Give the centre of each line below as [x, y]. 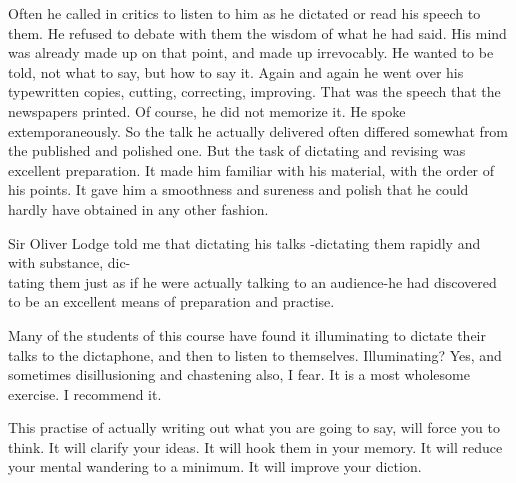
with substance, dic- [69, 262]
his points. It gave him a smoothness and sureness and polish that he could [238, 189]
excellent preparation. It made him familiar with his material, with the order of [251, 169]
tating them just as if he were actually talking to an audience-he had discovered [252, 281]
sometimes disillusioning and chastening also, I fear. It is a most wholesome [239, 374]
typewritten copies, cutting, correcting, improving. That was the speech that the [254, 91]
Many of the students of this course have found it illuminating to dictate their [247, 334]
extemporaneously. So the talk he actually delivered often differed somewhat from [258, 130]
